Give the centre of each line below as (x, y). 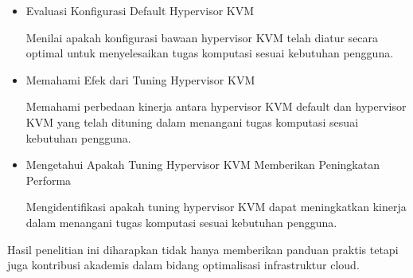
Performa (49, 180)
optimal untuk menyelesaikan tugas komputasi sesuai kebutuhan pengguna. (210, 53)
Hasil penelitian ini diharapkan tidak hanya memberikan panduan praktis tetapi (203, 249)
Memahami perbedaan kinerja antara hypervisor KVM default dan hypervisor (216, 106)
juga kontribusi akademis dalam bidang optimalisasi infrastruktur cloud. (183, 265)
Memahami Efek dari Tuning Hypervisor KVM (140, 79)
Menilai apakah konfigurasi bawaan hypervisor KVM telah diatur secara (202, 37)
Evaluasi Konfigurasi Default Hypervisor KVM (140, 10)
